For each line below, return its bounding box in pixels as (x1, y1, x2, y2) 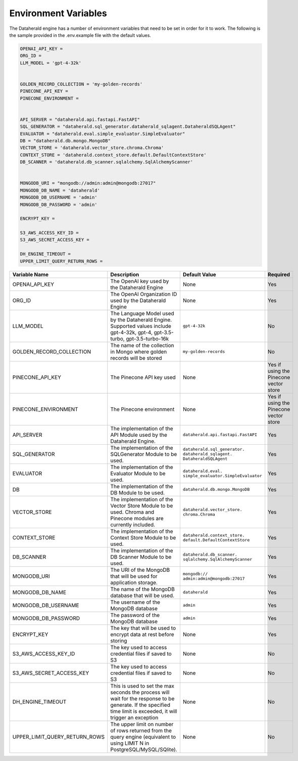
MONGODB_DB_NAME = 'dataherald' (20, 187, 101, 193)
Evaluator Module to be (110, 470, 166, 477)
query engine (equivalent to (110, 733, 176, 740)
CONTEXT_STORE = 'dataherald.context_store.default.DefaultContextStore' (20, 152, 207, 158)
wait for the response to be (110, 695, 175, 702)
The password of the (110, 611, 160, 618)
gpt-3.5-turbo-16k (126, 335, 169, 342)
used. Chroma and (110, 509, 155, 516)
